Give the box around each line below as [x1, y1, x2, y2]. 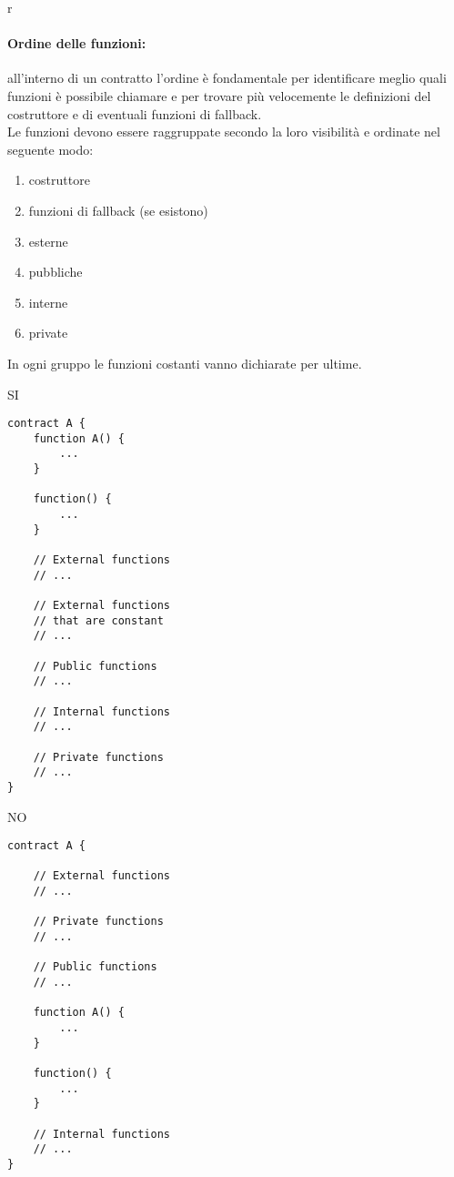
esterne [28, 231, 68, 250]
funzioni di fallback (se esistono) [28, 200, 208, 219]
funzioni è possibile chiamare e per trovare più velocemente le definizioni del [7, 86, 431, 105]
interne [28, 292, 68, 311]
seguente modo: [7, 139, 94, 158]
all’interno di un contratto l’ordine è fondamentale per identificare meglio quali [7, 68, 447, 87]
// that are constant [33, 614, 164, 627]
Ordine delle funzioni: [7, 34, 146, 53]
